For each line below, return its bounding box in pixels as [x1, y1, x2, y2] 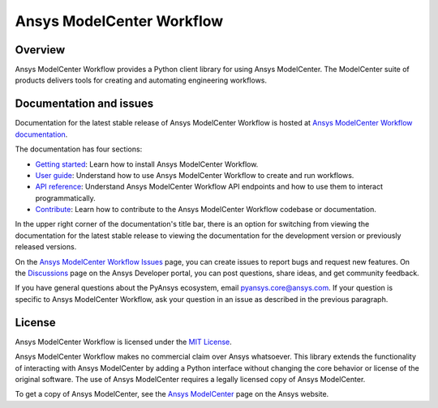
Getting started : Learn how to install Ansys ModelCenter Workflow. [35, 159, 259, 169]
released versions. [15, 242, 77, 252]
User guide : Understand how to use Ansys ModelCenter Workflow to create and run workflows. [35, 170, 354, 180]
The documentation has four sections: [15, 144, 143, 154]
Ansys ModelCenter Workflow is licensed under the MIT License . [15, 337, 233, 346]
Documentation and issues [15, 97, 154, 111]
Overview [15, 43, 66, 57]
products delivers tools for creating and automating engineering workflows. [15, 75, 268, 85]
